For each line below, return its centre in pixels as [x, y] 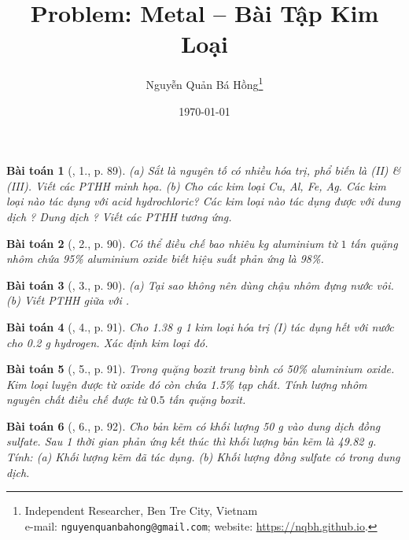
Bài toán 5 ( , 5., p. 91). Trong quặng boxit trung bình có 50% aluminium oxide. [201, 369]
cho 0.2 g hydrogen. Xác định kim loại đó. [107, 342]
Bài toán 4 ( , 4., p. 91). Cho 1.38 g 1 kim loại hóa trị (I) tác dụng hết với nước [200, 326]
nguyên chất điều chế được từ [77, 399]
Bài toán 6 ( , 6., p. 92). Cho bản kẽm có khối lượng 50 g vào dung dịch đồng [193, 425]
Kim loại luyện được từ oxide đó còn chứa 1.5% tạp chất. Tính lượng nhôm [187, 384]
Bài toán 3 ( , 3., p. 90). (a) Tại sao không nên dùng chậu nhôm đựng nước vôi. [200, 285]
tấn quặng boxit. [207, 399]
